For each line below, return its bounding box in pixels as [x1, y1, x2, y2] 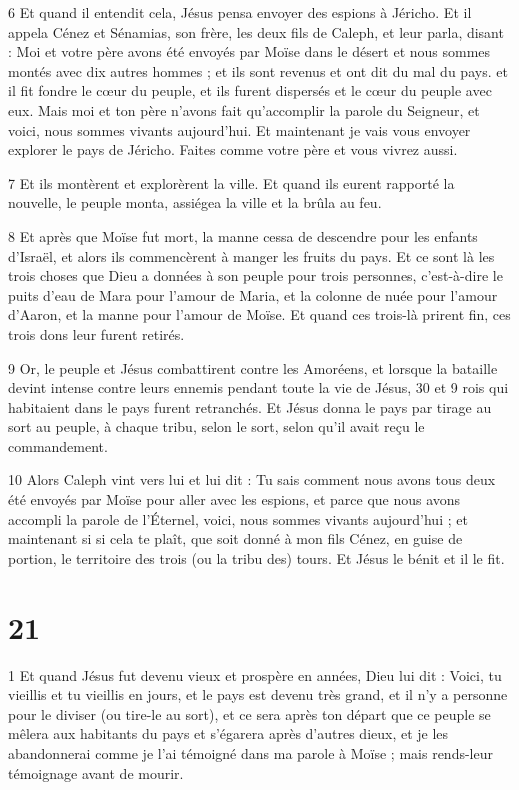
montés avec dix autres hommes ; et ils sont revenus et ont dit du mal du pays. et [8, 60, 508, 81]
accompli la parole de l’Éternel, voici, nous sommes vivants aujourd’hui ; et [8, 508, 468, 529]
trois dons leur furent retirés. [8, 323, 185, 344]
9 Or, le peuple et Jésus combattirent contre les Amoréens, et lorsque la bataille [8, 357, 498, 378]
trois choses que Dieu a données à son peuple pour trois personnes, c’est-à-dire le [8, 265, 503, 286]
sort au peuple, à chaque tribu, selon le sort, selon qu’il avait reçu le [8, 416, 425, 437]
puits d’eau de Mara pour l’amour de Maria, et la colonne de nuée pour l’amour [8, 284, 498, 305]
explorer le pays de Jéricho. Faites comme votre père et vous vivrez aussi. [8, 139, 458, 160]
